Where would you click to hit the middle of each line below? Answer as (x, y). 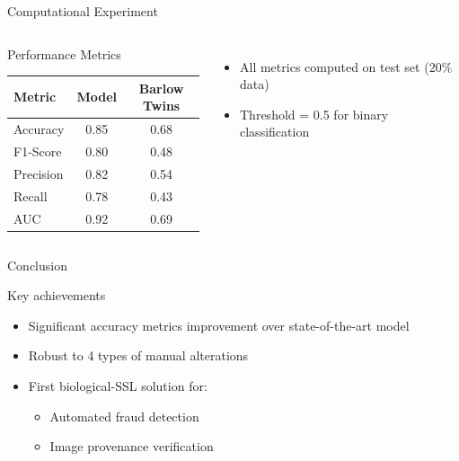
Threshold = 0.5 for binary (314, 114)
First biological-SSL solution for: (118, 385)
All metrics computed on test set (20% (346, 66)
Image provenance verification (132, 446)
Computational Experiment (83, 11)
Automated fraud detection (124, 416)
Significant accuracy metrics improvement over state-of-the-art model (219, 325)
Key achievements (57, 295)
